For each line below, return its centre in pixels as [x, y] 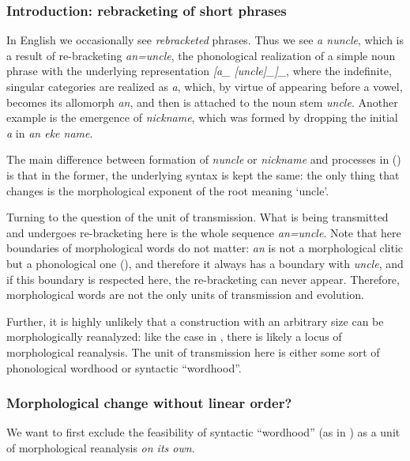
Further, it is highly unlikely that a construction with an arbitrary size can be [195, 321]
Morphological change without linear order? [149, 403]
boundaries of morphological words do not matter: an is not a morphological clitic [205, 248]
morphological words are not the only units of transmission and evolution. [185, 295]
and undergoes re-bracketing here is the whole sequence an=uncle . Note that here [204, 232]
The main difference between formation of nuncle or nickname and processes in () [204, 159]
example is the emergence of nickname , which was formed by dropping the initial [202, 117]
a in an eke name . [50, 132]
